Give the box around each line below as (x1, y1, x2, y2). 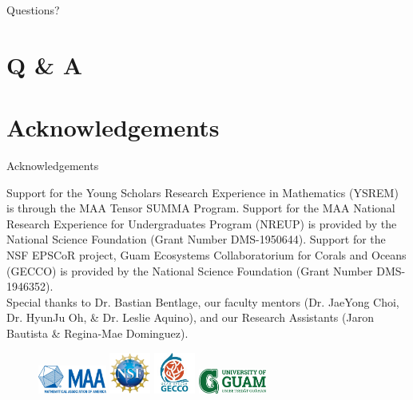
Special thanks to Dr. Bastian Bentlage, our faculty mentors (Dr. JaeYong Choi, (6, 293, 399, 310)
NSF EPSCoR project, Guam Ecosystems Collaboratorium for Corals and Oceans (6, 247, 407, 263)
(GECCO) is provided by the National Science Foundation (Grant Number (6, 262, 373, 279)
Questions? (6, 2, 60, 18)
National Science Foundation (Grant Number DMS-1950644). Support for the (6, 231, 386, 248)
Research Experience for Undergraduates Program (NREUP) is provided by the (6, 215, 397, 232)
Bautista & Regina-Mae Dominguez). (6, 325, 189, 342)
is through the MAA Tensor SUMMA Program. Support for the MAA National (6, 200, 395, 216)
